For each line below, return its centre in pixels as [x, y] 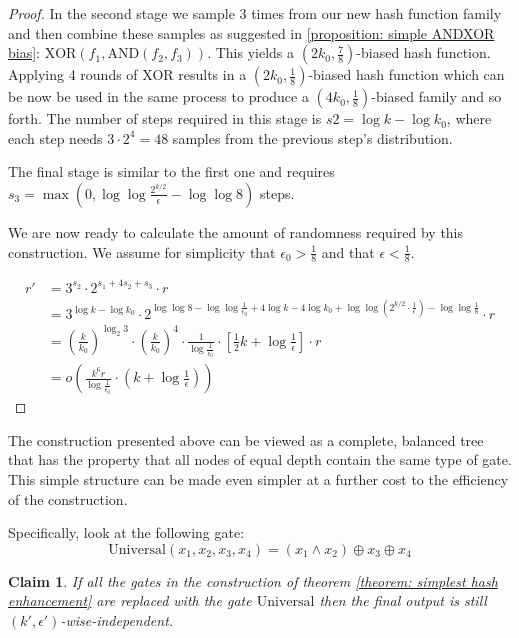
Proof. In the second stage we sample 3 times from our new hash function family [255, 13]
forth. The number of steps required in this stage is [165, 118]
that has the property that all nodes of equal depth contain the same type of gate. [260, 459]
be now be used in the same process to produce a [158, 96]
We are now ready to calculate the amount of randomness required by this [236, 231]
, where [469, 118]
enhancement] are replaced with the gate [130, 600]
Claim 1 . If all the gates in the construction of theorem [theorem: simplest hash [253, 580]
